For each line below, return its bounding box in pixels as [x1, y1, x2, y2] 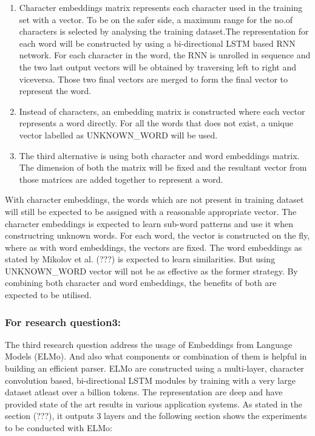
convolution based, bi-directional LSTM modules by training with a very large [5, 373, 296, 386]
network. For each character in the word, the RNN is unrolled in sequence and [19, 49, 311, 61]
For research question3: [5, 314, 121, 329]
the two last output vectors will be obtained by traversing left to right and [19, 60, 296, 73]
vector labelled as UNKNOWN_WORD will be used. [19, 128, 218, 141]
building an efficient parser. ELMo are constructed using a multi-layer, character [5, 362, 304, 375]
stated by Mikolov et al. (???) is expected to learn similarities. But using [5, 253, 276, 265]
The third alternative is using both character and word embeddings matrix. [19, 149, 300, 162]
